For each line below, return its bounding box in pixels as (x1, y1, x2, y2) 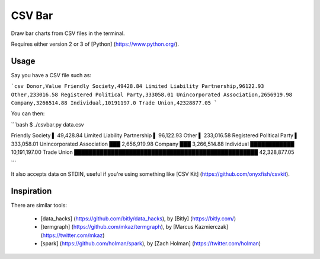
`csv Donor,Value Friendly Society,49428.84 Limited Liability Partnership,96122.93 (11, 83, 264, 90)
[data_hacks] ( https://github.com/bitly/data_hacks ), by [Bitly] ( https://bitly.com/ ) (40, 215, 236, 222)
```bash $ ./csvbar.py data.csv (11, 121, 84, 128)
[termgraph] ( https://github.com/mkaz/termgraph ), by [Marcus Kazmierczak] (40, 223, 229, 230)
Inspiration (11, 186, 52, 196)
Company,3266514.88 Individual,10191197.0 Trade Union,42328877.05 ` (11, 100, 217, 106)
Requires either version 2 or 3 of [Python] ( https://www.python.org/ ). (11, 40, 179, 48)
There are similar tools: (11, 201, 68, 209)
